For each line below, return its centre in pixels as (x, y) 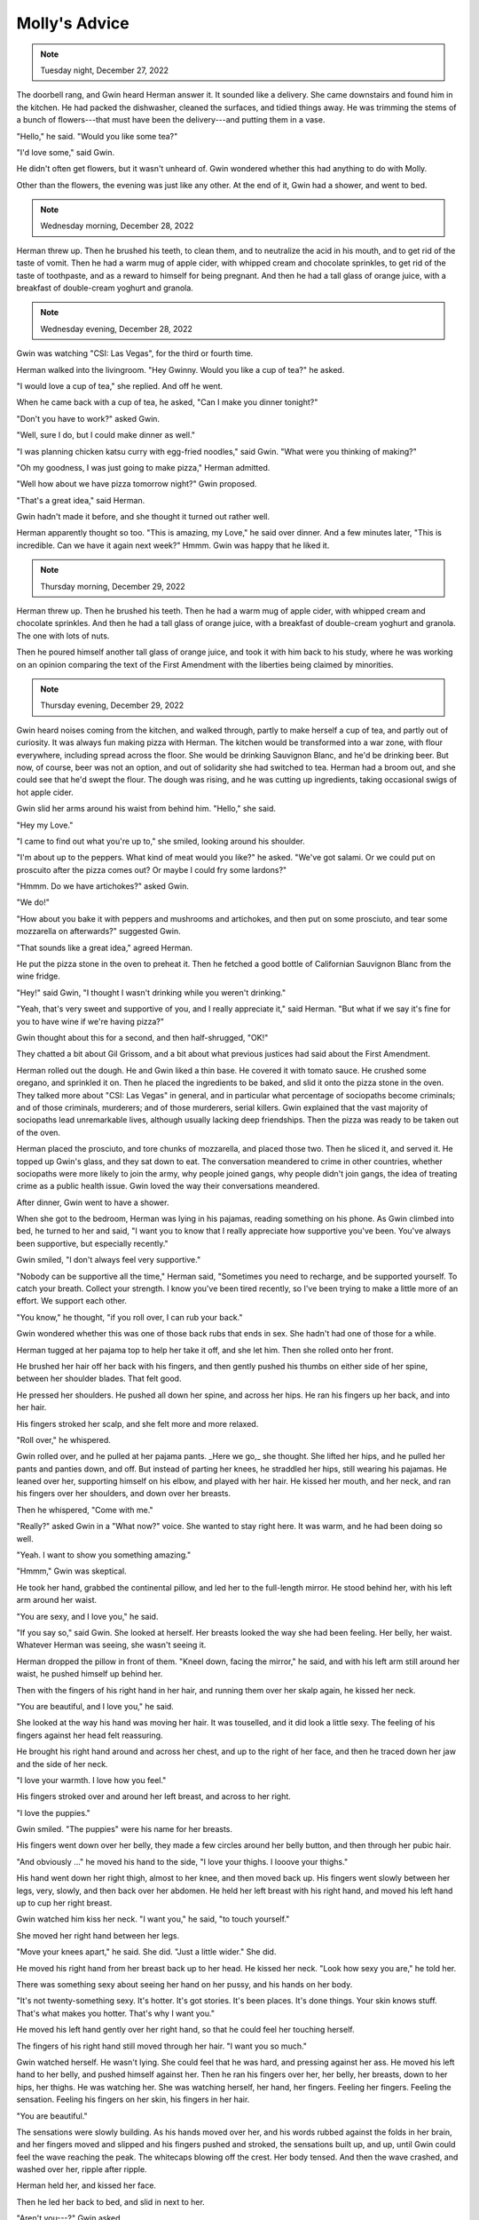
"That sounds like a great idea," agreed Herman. (105, 947)
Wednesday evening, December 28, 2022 (116, 329)
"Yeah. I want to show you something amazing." (103, 1555)
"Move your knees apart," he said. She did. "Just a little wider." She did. (146, 1952)
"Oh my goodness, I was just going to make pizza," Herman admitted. (143, 467)
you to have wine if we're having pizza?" (90, 1021)
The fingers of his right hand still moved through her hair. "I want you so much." (162, 2046)
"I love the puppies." (53, 1812)
